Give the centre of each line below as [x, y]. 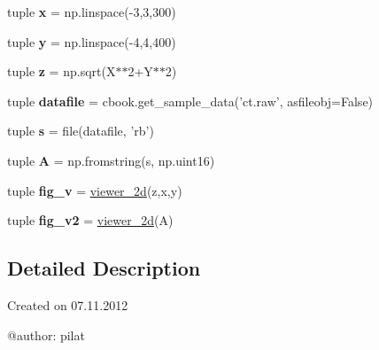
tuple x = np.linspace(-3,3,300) [92, 12]
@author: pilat [46, 334]
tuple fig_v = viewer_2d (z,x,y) [95, 190]
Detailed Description [104, 268]
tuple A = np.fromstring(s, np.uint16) [111, 160]
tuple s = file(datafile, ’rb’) [81, 131]
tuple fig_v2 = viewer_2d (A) [90, 220]
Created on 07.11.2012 [68, 304]
